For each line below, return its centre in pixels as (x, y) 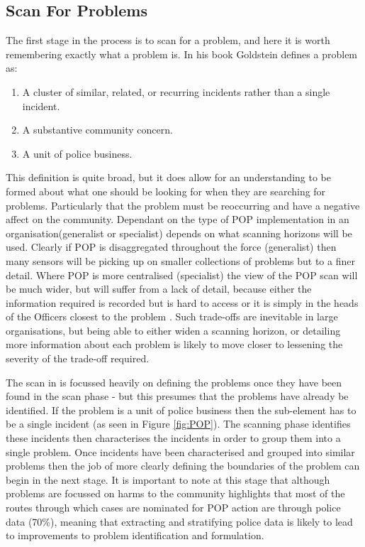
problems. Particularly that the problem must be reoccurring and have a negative (183, 205)
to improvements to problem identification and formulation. (135, 535)
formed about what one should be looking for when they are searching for (166, 191)
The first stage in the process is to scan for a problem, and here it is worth (168, 40)
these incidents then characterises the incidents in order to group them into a (173, 438)
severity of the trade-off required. (78, 358)
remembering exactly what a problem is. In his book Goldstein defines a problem (182, 54)
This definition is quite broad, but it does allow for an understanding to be (168, 177)
